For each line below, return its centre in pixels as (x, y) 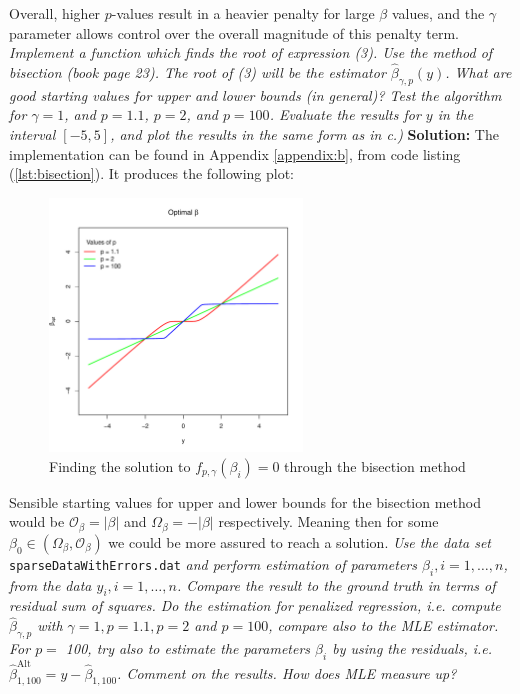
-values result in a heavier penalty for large (243, 13)
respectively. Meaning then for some (328, 521)
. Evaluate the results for (345, 114)
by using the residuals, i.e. (412, 648)
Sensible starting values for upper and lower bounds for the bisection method (245, 501)
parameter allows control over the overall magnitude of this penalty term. (234, 32)
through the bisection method (375, 465)
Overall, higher (55, 13)
